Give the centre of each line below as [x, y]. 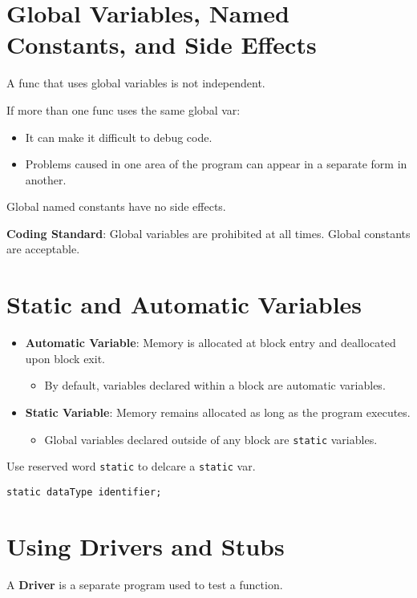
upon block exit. [65, 358]
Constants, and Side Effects [162, 44]
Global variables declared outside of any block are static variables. [211, 439]
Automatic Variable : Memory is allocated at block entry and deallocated [211, 343]
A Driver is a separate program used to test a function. [145, 584]
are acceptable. [43, 249]
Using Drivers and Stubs [146, 545]
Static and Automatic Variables [184, 304]
